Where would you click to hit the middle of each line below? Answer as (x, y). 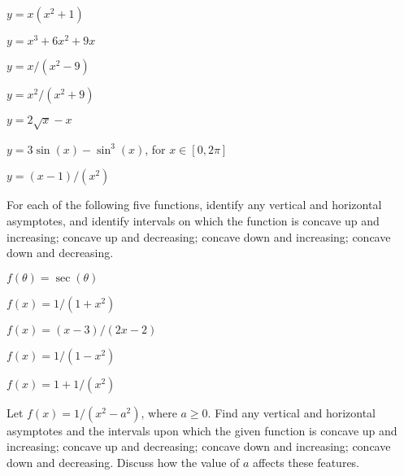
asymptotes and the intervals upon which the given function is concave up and (202, 430)
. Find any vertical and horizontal (291, 412)
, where (159, 412)
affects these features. (306, 462)
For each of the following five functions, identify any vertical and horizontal (194, 205)
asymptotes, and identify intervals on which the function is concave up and (193, 221)
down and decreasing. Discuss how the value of (123, 462)
